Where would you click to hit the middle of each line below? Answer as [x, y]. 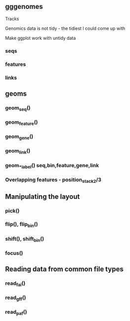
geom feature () [22, 123]
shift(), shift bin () [25, 239]
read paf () [16, 313]
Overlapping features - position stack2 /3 [53, 180]
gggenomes [24, 7]
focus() [14, 253]
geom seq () [18, 108]
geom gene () [19, 137]
